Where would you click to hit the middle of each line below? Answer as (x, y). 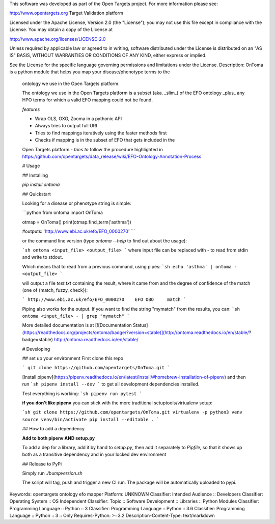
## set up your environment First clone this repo (73, 358)
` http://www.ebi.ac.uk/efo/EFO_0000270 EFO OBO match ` (104, 300)
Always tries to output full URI (66, 126)
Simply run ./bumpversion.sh (52, 473)
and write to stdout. (43, 257)
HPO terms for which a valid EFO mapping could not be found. (87, 100)
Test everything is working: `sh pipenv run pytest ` (82, 393)
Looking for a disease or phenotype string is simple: (77, 203)
